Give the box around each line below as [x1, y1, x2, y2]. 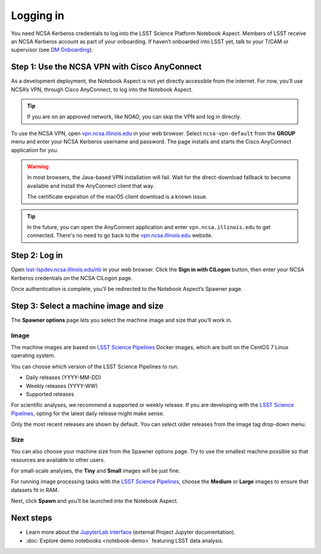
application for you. [11, 146, 59, 154]
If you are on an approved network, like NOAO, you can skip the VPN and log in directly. [27, 113, 241, 120]
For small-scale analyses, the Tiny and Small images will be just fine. [11, 467, 181, 474]
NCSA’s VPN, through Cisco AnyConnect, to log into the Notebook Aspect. [11, 86, 193, 93]
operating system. [11, 352, 56, 359]
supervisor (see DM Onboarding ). [11, 46, 93, 54]
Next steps [11, 513, 52, 523]
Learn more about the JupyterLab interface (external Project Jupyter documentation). [26, 528, 236, 536]
